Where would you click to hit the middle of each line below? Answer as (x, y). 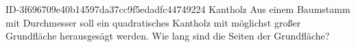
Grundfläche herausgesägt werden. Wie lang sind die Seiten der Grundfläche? (168, 36)
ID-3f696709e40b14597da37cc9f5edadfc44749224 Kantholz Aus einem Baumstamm (178, 9)
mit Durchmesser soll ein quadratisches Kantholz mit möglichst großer (153, 22)
